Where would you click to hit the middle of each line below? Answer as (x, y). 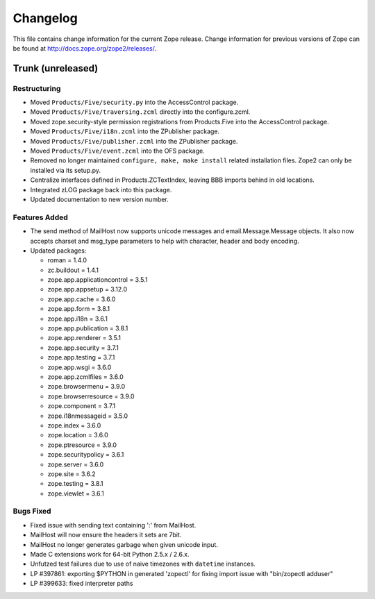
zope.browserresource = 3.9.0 (91, 396)
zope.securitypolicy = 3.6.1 (86, 455)
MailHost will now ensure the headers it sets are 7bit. (106, 535)
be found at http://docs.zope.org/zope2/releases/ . (85, 48)
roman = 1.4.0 (67, 260)
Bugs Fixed (32, 512)
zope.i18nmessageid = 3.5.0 (88, 416)
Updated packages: (58, 251)
